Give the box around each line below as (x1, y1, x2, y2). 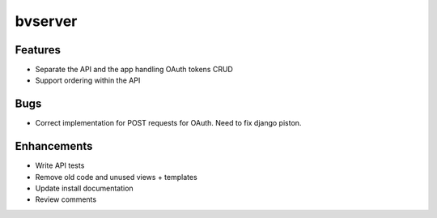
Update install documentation (35, 183, 134, 194)
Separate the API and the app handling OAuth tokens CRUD (35, 65, 234, 75)
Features (15, 43, 61, 57)
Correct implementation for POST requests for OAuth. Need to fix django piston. (35, 118, 302, 128)
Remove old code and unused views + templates (35, 172, 197, 182)
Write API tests (35, 160, 85, 170)
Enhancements (15, 139, 93, 153)
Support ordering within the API (35, 75, 141, 85)
